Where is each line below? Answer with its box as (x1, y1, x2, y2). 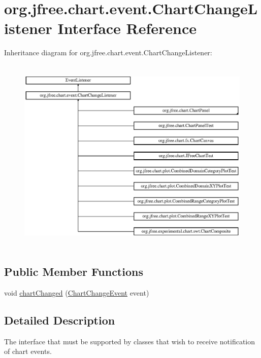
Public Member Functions (4, 264, 143, 279)
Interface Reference (57, 18, 197, 39)
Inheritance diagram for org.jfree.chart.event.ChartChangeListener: (4, 47, 212, 58)
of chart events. (4, 346, 52, 356)
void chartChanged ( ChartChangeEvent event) (4, 287, 149, 298)
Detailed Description (4, 312, 115, 328)
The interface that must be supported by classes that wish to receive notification (4, 336, 255, 346)
